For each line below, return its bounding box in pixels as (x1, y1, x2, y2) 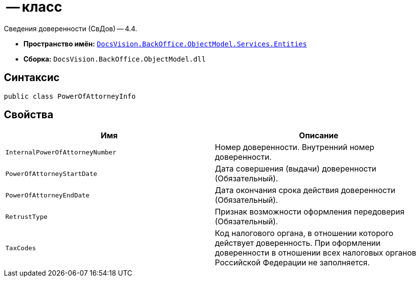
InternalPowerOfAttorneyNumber (5, 148, 116, 156)
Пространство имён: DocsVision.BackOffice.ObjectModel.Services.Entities (23, 39, 307, 48)
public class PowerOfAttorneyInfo (4, 92, 136, 100)
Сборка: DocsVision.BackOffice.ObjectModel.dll (23, 54, 206, 63)
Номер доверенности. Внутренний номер (215, 142, 375, 152)
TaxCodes (5, 244, 36, 252)
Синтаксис (4, 71, 60, 84)
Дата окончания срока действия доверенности (215, 185, 396, 195)
